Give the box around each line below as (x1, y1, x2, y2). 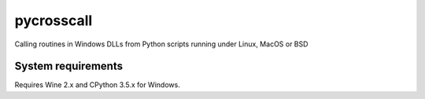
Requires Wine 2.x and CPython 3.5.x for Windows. (14, 80, 180, 90)
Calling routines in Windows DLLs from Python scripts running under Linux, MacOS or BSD (14, 39, 309, 49)
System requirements (14, 60, 124, 73)
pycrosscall (14, 12, 93, 29)
